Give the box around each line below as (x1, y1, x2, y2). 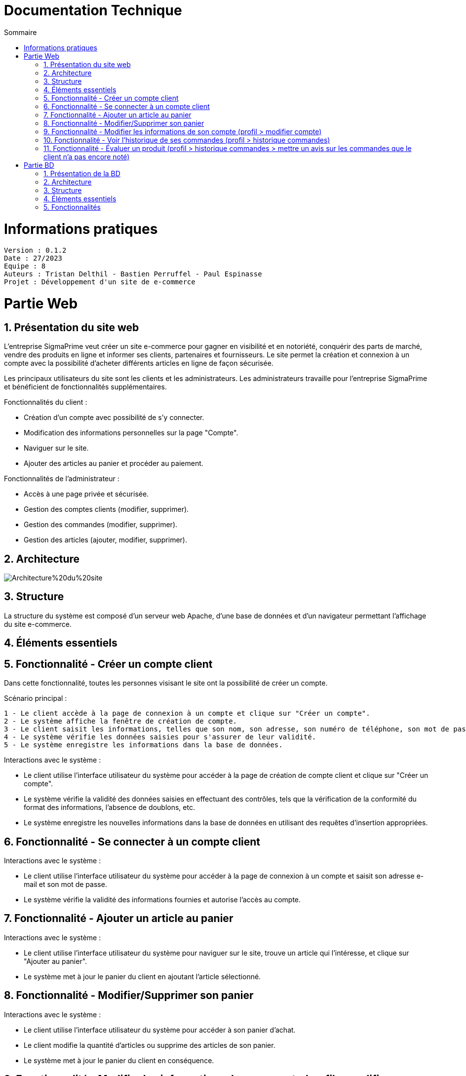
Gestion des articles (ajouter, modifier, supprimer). (24, 536, 188, 544)
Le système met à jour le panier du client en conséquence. (24, 1056, 214, 1065)
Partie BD (24, 160, 54, 169)
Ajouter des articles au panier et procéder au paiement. (24, 459, 203, 468)
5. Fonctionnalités (43, 202, 101, 211)
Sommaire (4, 28, 37, 37)
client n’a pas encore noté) (43, 152, 130, 161)
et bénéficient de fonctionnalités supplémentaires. (4, 383, 167, 391)
